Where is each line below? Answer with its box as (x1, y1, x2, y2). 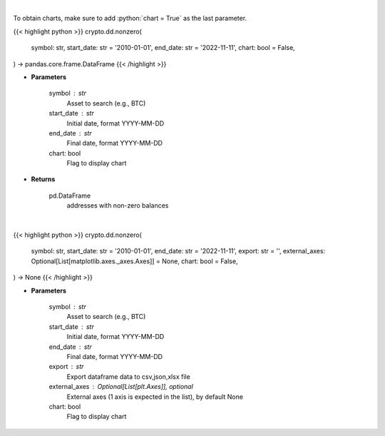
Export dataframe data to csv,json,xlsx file (66, 372, 190, 381)
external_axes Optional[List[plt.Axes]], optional (48, 382, 194, 391)
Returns (31, 175, 56, 183)
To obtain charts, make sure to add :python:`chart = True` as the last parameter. (13, 14, 247, 23)
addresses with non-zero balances (66, 201, 169, 210)
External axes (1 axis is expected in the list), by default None (66, 392, 244, 401)
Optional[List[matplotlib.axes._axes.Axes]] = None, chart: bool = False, (31, 257, 238, 265)
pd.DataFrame (48, 191, 91, 200)
